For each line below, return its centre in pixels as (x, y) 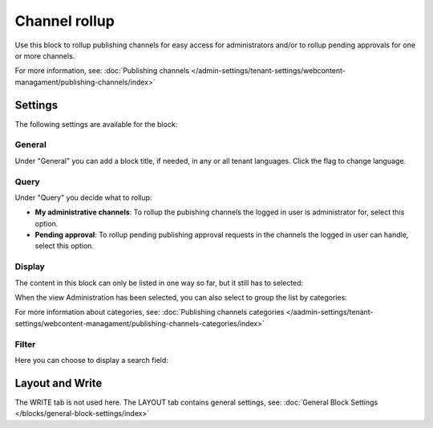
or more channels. (45, 55)
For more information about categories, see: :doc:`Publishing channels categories (150, 312)
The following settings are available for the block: (96, 124)
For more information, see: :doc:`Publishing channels (102, 71)
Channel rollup (65, 21)
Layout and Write (59, 383)
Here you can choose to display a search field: (91, 360)
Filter (25, 344)
